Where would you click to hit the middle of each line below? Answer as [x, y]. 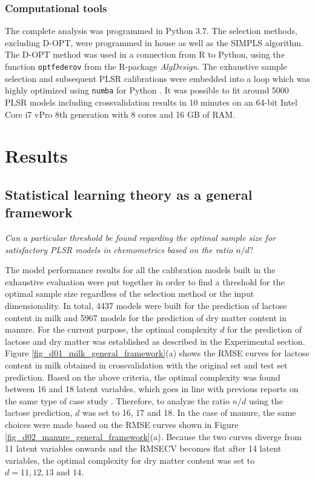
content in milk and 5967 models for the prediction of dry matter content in [146, 317]
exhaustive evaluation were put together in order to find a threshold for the [145, 281]
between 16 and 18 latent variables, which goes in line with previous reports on [152, 389]
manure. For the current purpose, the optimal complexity [111, 329]
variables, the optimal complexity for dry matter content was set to [130, 460]
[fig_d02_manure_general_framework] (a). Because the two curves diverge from [153, 436]
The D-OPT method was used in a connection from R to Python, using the [145, 54]
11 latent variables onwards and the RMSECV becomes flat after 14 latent [143, 448]
